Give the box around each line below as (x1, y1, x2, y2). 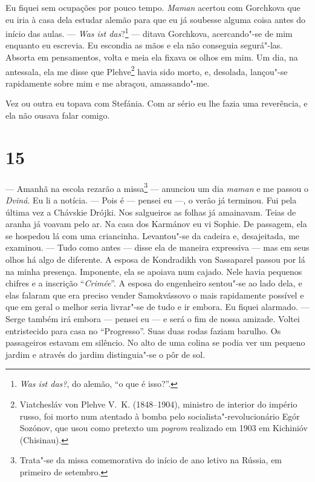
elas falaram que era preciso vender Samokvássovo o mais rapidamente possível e (5, 288, 304, 301)
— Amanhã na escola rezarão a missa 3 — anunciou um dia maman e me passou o (5, 180, 308, 194)
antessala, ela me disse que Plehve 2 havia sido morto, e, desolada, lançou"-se (5, 63, 288, 78)
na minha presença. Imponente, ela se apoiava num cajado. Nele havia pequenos (5, 265, 302, 277)
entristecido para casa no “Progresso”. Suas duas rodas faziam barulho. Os (5, 324, 281, 337)
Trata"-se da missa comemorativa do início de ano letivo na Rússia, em (19, 454, 282, 466)
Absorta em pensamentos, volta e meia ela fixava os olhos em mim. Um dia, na (5, 51, 298, 64)
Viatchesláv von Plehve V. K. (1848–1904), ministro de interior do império (19, 397, 297, 410)
